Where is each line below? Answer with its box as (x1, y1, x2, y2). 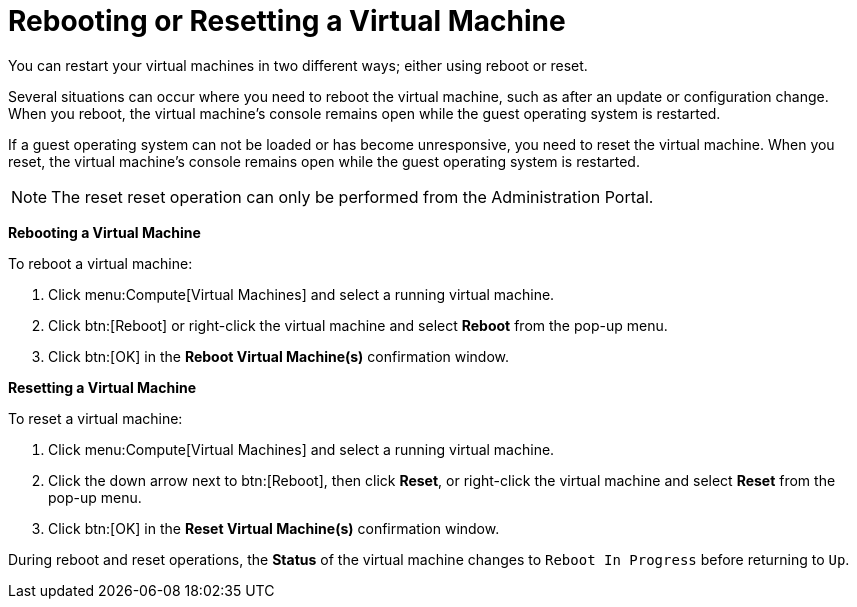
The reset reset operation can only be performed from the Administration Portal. (51, 186, 654, 207)
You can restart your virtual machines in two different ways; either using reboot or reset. (8, 56, 588, 74)
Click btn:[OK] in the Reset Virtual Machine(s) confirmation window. (48, 519, 500, 537)
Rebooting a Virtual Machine (8, 223, 201, 241)
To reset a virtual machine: (8, 409, 183, 427)
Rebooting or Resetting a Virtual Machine (8, 4, 566, 38)
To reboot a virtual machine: (8, 254, 193, 272)
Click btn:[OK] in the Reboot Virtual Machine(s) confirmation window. (48, 347, 510, 365)
